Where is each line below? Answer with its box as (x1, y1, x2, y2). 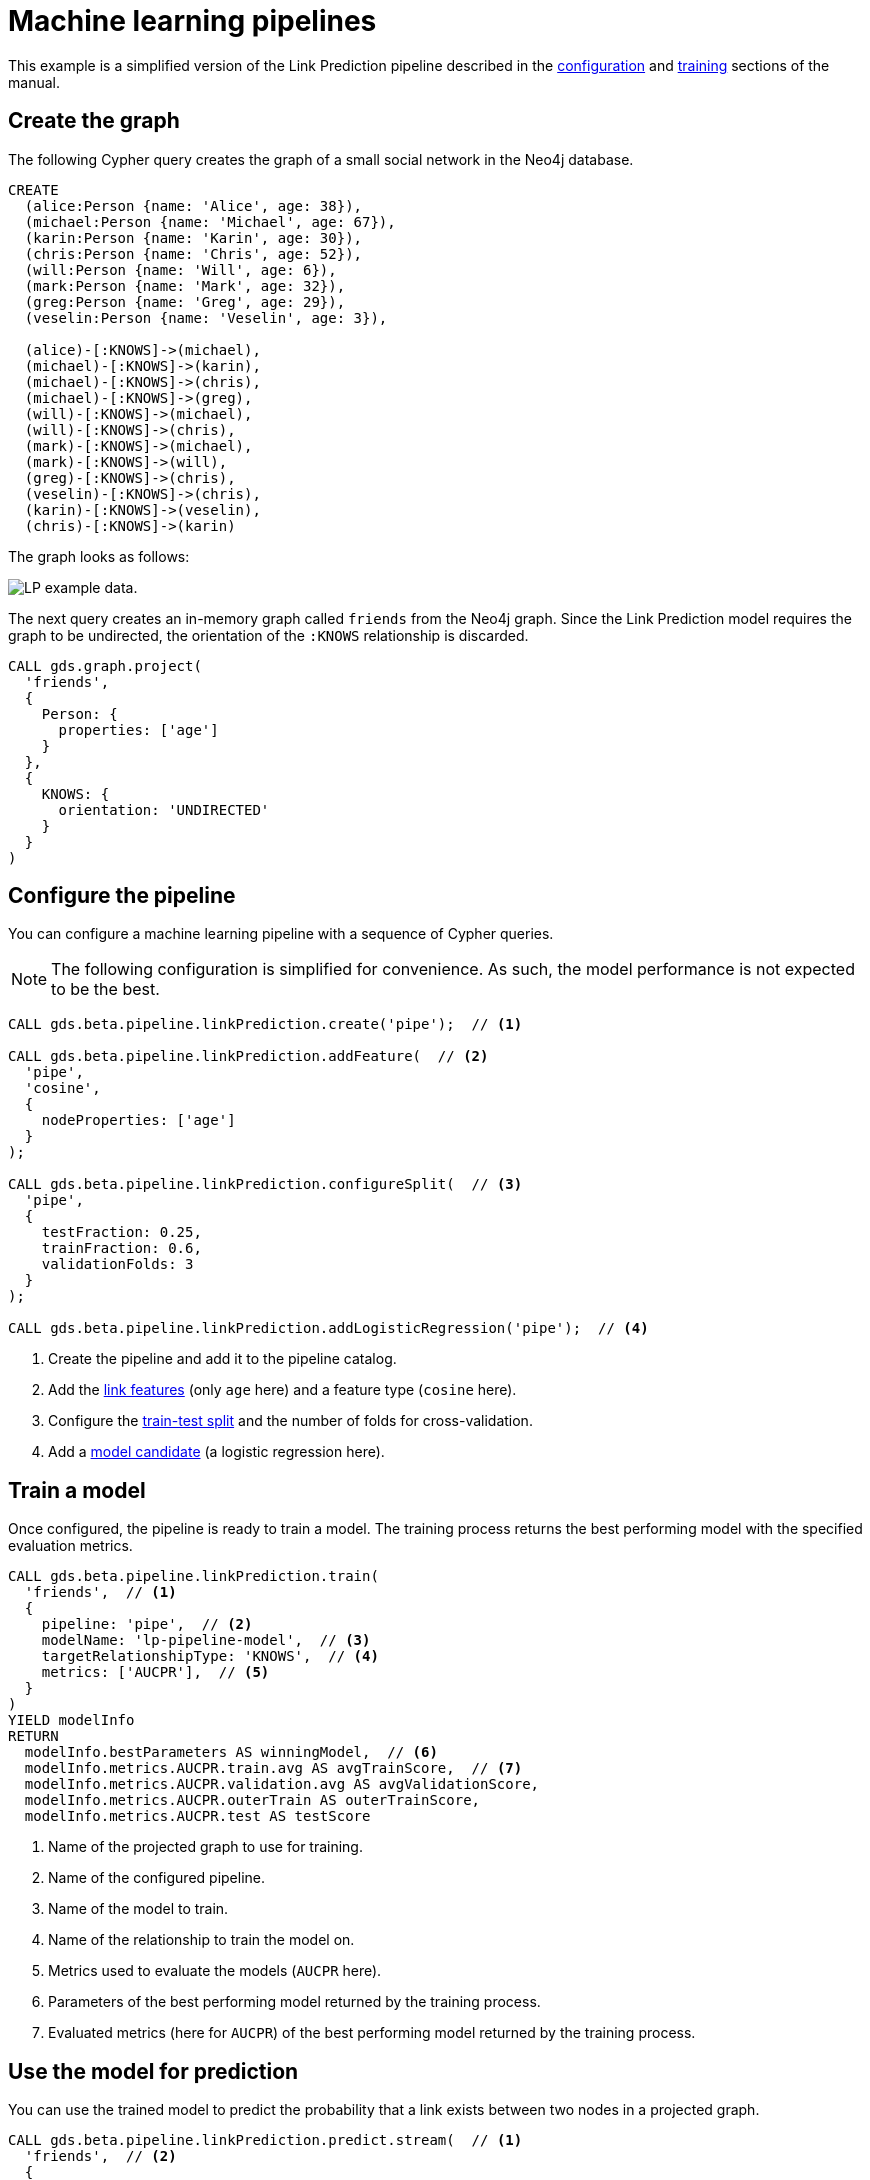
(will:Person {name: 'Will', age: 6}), (24, 261, 337, 278)
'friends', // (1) (24, 1584, 177, 1601)
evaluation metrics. (8, 1537, 133, 1555)
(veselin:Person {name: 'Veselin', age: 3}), (24, 309, 388, 326)
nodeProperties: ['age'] (41, 1112, 236, 1129)
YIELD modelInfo (8, 1712, 135, 1729)
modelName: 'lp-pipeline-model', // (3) (41, 1632, 371, 1649)
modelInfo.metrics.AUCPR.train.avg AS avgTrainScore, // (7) (24, 1760, 523, 1777)
